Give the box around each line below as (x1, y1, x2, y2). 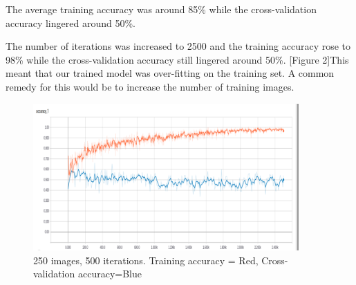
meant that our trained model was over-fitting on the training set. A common (6, 66, 335, 80)
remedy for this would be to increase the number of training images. (6, 79, 294, 93)
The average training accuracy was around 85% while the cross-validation (6, 2, 317, 16)
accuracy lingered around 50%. (6, 15, 135, 30)
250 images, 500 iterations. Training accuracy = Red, (33, 252, 259, 267)
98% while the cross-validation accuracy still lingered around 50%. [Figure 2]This (6, 52, 349, 66)
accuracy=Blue (77, 266, 142, 281)
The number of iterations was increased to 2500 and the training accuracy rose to (6, 39, 351, 53)
